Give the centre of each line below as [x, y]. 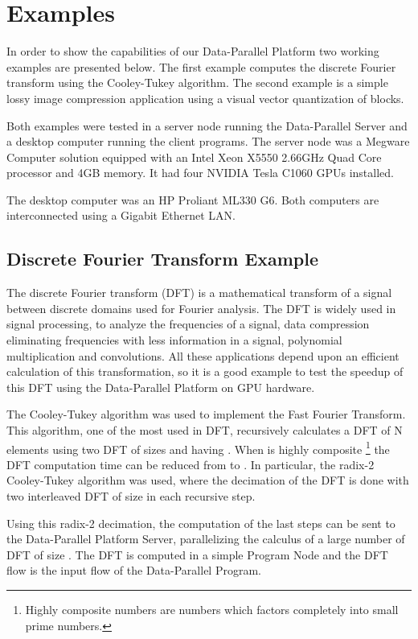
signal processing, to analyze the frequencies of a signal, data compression [188, 324]
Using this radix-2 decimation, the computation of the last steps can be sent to [201, 523]
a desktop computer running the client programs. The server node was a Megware [208, 141]
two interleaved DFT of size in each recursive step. [131, 496]
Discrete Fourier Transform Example [163, 259]
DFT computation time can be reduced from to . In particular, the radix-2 [191, 464]
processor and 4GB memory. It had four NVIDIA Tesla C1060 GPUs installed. [200, 173]
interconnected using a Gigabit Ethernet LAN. [121, 215]
